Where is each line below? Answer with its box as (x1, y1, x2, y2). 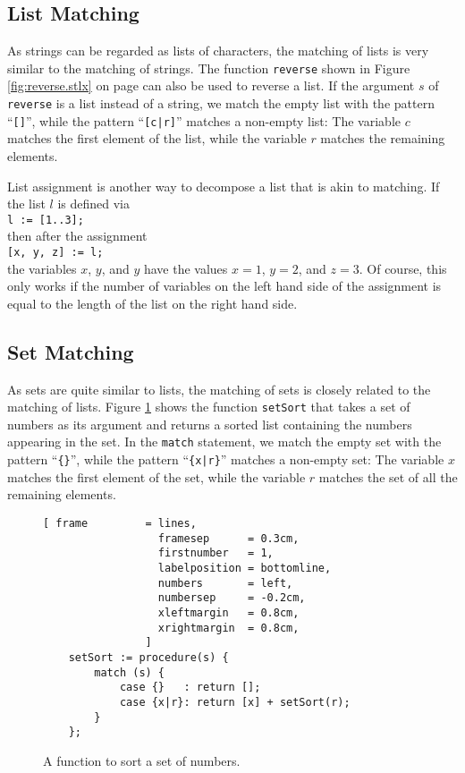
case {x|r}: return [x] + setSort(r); (119, 695, 351, 709)
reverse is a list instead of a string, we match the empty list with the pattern (7, 94, 435, 113)
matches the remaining (320, 129, 445, 148)
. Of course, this (359, 259, 447, 277)
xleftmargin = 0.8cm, (157, 606, 300, 619)
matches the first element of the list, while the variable (7, 129, 307, 148)
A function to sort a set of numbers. (43, 751, 241, 769)
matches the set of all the (318, 467, 458, 486)
